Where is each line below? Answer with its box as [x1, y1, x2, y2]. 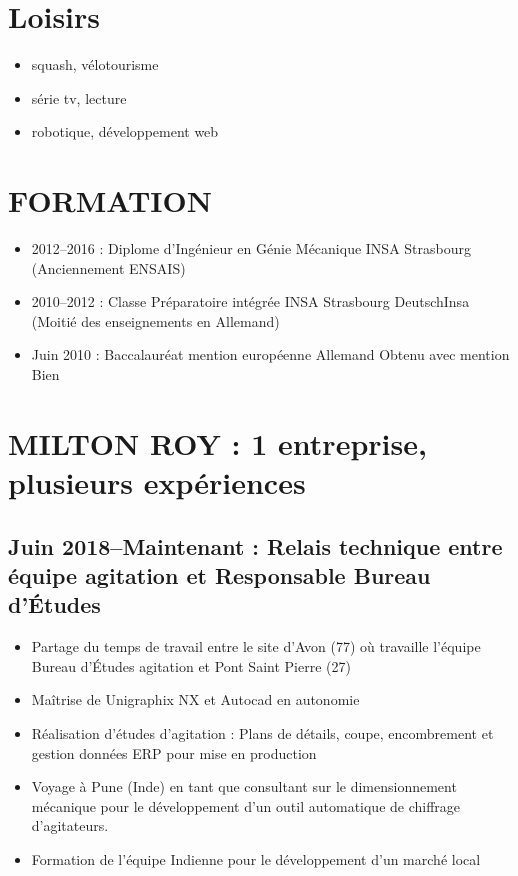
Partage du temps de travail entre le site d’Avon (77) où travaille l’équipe [31, 636, 481, 657]
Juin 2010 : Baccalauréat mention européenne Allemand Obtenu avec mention [31, 344, 510, 365]
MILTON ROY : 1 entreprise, [8, 422, 427, 463]
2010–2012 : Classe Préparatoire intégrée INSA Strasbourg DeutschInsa [31, 291, 470, 312]
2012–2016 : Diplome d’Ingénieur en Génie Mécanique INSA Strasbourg [31, 238, 471, 259]
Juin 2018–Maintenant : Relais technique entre [8, 530, 503, 561]
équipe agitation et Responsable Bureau [8, 559, 431, 590]
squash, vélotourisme [31, 54, 159, 75]
